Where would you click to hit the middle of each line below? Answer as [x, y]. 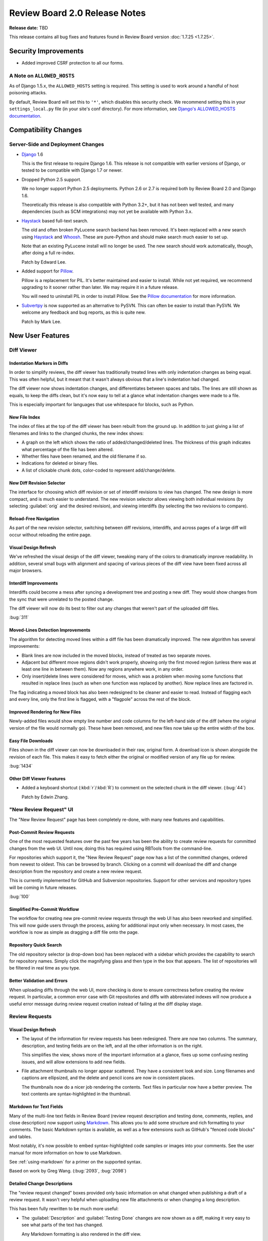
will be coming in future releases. [43, 887]
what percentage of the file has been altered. [68, 449]
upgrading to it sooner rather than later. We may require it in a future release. [100, 287]
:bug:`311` [19, 618]
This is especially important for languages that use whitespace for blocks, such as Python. [102, 405]
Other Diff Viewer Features [37, 778]
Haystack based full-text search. [55, 220]
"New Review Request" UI [41, 810]
